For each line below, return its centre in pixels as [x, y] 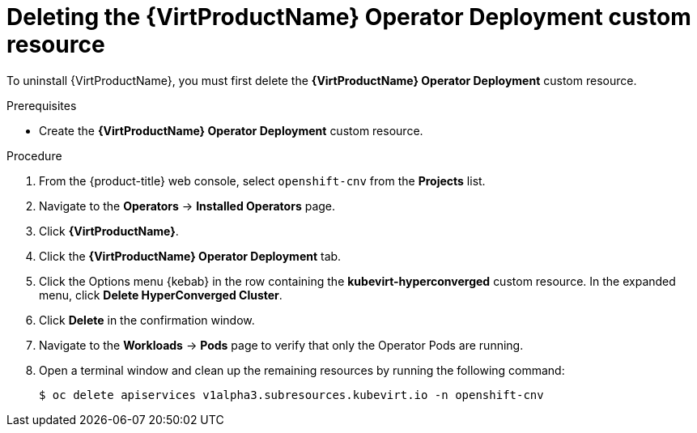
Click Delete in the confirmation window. [147, 320]
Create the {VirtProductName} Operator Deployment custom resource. [231, 130]
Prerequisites [42, 105]
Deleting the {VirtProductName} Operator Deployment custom [349, 17]
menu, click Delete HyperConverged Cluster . [161, 295]
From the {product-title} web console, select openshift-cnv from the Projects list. [262, 180]
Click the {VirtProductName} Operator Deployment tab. [190, 256]
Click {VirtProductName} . [109, 231]
